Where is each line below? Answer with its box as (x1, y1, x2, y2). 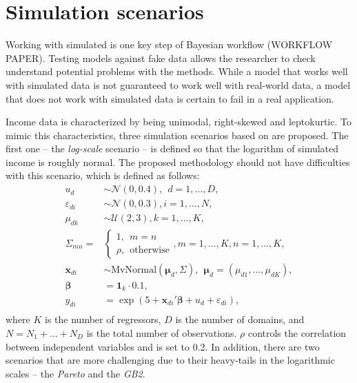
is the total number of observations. (86, 325, 237, 340)
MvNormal (111, 265, 157, 275)
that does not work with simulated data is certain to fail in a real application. (6, 91, 334, 105)
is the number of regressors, (45, 312, 161, 327)
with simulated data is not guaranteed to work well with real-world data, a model (6, 77, 351, 92)
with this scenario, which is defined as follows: (6, 168, 200, 183)
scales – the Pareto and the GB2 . (6, 366, 145, 380)
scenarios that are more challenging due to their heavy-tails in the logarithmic (6, 353, 335, 367)
